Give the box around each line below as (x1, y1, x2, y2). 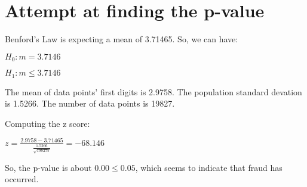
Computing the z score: (5, 117, 90, 129)
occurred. (5, 173, 39, 185)
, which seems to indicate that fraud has (135, 161, 283, 173)
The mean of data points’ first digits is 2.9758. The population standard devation (5, 85, 302, 98)
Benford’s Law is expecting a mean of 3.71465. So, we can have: (5, 33, 238, 45)
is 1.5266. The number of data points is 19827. (5, 97, 175, 110)
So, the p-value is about (5, 161, 92, 173)
